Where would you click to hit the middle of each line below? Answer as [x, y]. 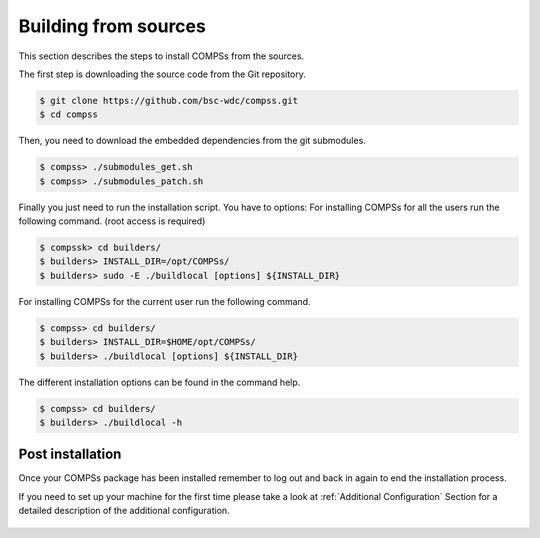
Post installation [70, 454]
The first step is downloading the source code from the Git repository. [162, 74]
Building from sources [112, 26]
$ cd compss [69, 114]
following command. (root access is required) [112, 221]
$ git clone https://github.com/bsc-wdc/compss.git [169, 100]
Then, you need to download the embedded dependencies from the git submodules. [192, 141]
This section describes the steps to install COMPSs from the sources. [161, 56]
